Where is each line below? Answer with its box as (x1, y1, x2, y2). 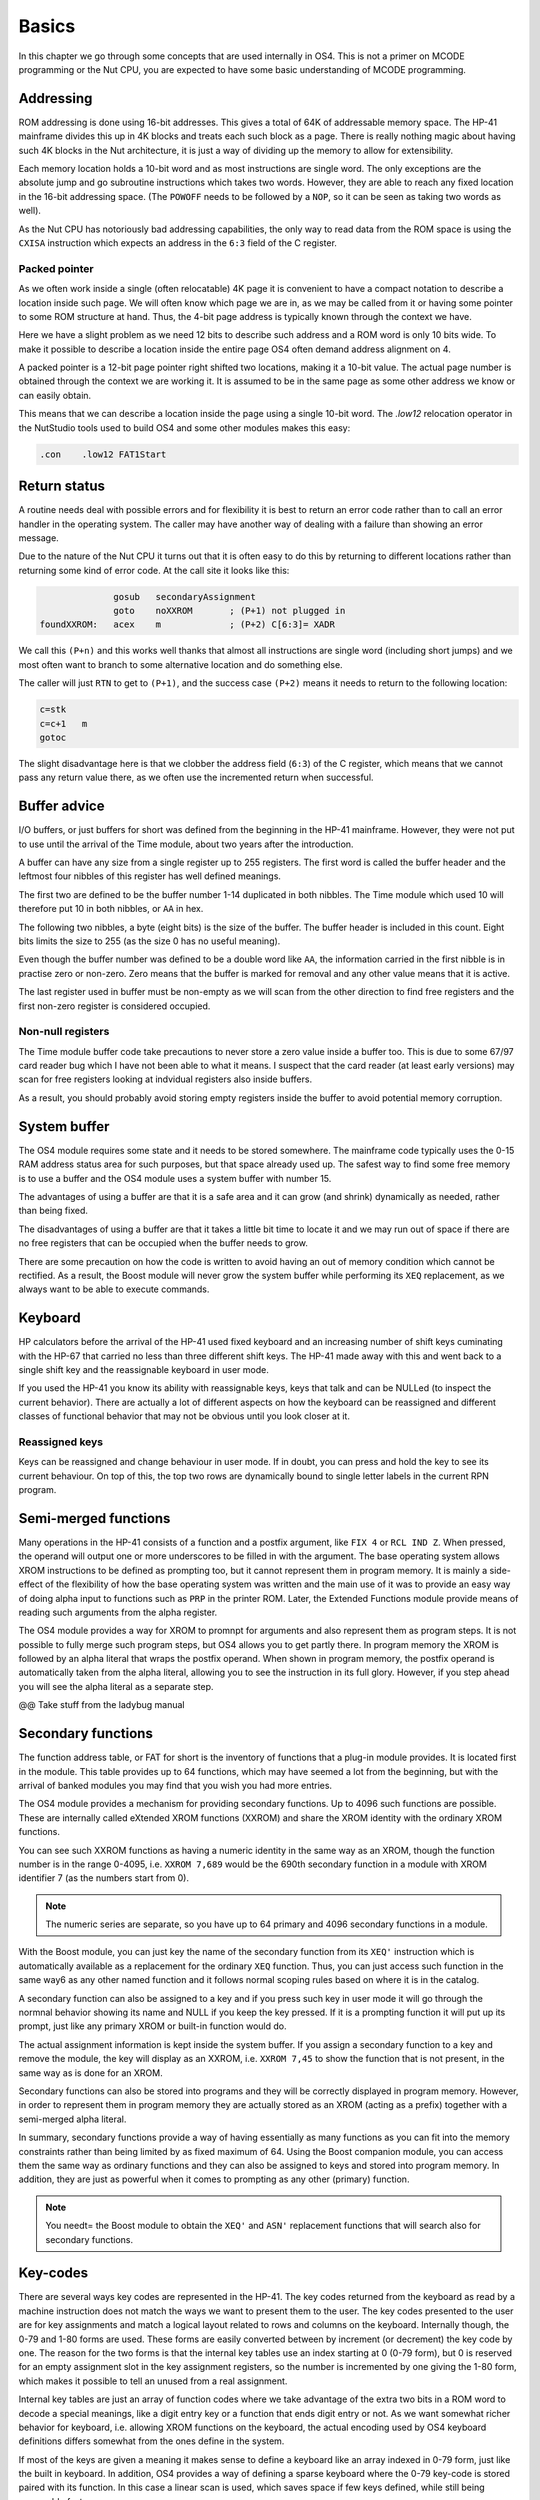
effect (18, 1578, 44, 1590)
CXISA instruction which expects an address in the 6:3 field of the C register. (18, 236, 337, 249)
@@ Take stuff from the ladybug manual (18, 1699, 185, 1711)
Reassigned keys (18, 1435, 104, 1449)
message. (18, 531, 59, 544)
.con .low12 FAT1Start (39, 448, 167, 460)
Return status (18, 478, 105, 495)
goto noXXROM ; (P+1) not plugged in (113, 605, 346, 617)
